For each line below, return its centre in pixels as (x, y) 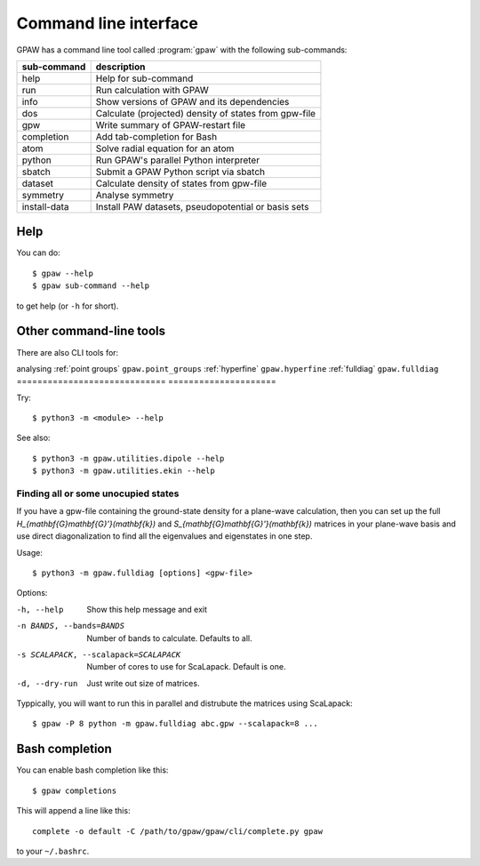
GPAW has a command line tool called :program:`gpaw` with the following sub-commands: (182, 50)
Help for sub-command (144, 78)
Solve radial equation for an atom (165, 148)
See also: (33, 438)
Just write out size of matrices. (143, 683)
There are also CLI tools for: (68, 352)
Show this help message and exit (147, 609)
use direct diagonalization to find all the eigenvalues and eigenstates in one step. (164, 536)
